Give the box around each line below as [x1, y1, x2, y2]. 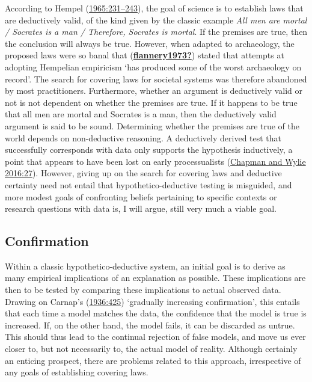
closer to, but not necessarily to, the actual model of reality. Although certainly [5, 342, 298, 355]
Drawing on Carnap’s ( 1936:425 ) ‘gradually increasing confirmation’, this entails [5, 295, 300, 307]
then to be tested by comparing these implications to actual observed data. [5, 283, 281, 296]
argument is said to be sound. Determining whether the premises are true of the [5, 119, 300, 132]
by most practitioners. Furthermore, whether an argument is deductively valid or [5, 84, 303, 97]
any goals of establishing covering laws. [5, 366, 148, 378]
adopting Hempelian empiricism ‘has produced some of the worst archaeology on [5, 60, 302, 73]
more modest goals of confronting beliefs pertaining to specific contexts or [5, 190, 277, 203]
